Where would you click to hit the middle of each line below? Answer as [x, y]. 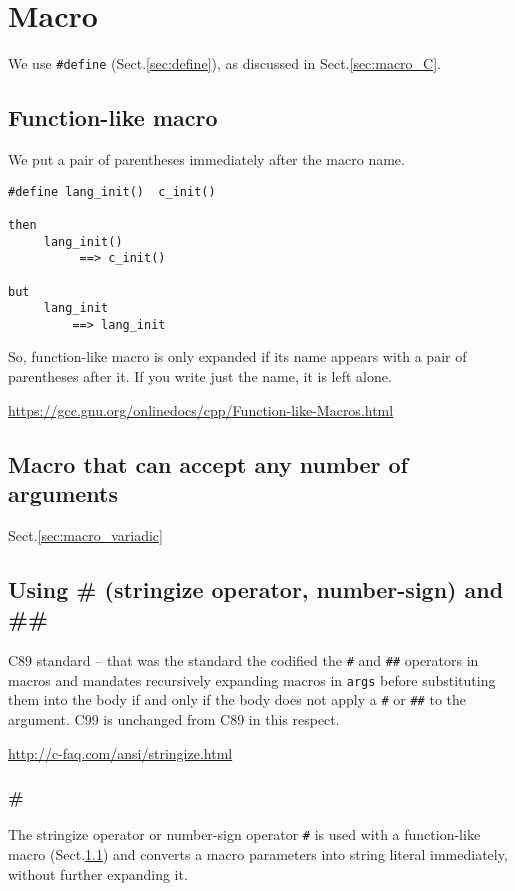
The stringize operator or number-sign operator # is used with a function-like [244, 834]
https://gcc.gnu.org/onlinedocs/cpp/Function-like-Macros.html [201, 409]
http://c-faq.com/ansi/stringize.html [120, 752]
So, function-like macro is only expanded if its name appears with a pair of [237, 356]
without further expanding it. [98, 873]
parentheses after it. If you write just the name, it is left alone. [200, 376]
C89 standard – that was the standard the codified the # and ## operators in [243, 660]
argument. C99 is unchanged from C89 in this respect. [174, 719]
